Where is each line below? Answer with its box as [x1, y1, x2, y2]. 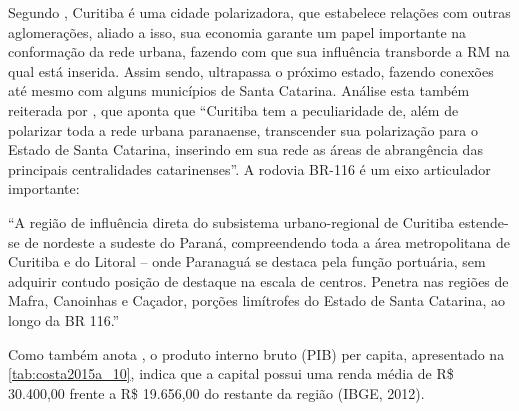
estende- [458, 211, 509, 232]
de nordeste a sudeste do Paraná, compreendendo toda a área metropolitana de [24, 231, 510, 252]
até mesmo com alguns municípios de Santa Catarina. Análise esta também [8, 80, 470, 101]
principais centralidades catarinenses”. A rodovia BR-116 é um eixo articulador [8, 158, 491, 179]
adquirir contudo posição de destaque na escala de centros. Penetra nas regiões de [8, 270, 509, 291]
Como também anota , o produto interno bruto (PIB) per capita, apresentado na [8, 343, 505, 364]
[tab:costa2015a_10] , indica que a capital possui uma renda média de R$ [8, 363, 454, 384]
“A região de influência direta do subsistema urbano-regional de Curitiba [8, 211, 455, 232]
